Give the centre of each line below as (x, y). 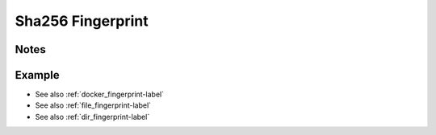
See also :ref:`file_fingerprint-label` (93, 105)
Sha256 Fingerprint (82, 21)
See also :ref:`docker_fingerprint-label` (100, 94)
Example (37, 75)
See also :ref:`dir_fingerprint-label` (92, 117)
